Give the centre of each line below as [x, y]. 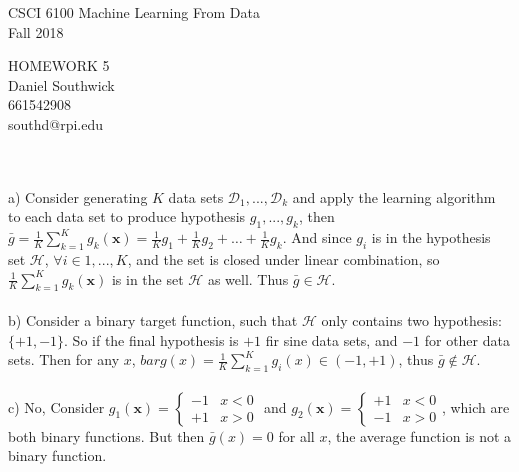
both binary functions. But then [106, 435]
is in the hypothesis [431, 237]
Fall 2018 [36, 31]
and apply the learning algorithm [394, 196]
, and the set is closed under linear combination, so [283, 258]
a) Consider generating [78, 196]
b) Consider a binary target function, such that [153, 319]
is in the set [147, 278]
